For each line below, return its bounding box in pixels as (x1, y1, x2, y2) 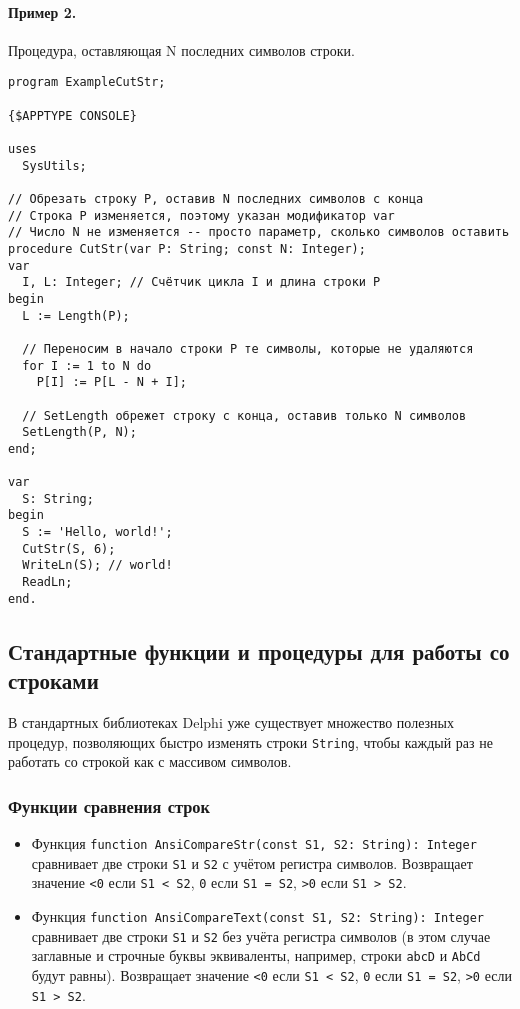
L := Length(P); (22, 308, 130, 323)
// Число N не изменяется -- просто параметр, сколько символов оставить (8, 225, 510, 240)
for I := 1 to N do (22, 358, 152, 373)
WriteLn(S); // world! (22, 558, 173, 573)
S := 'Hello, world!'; (22, 525, 173, 540)
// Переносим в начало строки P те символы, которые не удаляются (22, 341, 474, 356)
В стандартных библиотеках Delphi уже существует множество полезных (8, 711, 454, 732)
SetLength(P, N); (22, 425, 137, 440)
